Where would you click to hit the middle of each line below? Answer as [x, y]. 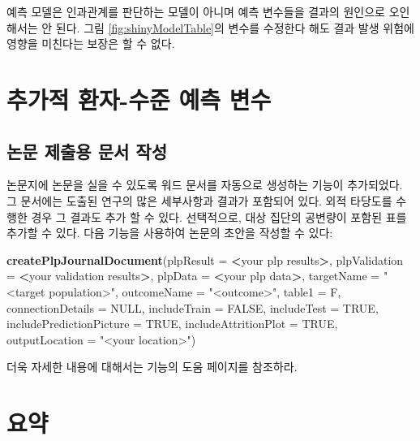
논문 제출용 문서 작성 [87, 151]
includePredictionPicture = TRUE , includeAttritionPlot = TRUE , [172, 324]
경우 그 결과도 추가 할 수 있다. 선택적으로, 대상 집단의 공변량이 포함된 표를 [219, 216]
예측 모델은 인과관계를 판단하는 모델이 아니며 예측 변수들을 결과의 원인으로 [196, 11]
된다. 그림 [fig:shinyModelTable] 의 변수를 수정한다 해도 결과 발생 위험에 [235, 27]
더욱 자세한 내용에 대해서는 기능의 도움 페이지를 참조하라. [152, 367]
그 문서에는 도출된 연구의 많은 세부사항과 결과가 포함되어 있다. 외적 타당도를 [199, 200]
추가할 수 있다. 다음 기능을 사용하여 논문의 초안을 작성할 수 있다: [170, 233]
